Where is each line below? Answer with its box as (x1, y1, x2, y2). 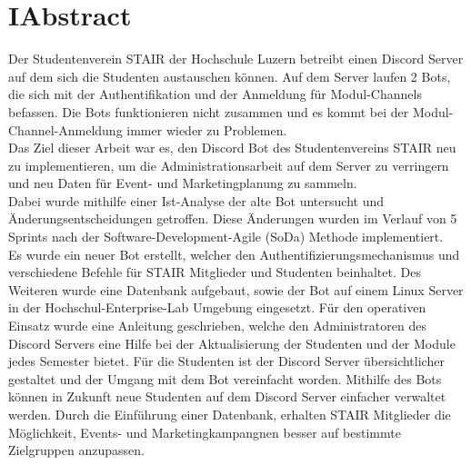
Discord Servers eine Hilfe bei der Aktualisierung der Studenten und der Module (8, 333, 456, 352)
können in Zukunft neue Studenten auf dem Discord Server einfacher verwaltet (8, 387, 446, 406)
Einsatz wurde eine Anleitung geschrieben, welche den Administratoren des (8, 316, 426, 335)
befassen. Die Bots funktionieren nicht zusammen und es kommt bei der (8, 102, 409, 121)
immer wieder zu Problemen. (126, 120, 287, 139)
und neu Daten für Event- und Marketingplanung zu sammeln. (8, 173, 357, 193)
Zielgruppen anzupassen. (8, 440, 145, 460)
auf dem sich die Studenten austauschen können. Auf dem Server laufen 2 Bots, (8, 66, 451, 85)
